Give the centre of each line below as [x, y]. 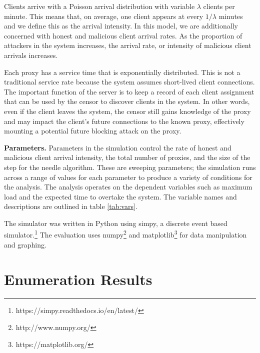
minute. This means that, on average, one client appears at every [104, 16]
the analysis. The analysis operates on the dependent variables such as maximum [128, 187]
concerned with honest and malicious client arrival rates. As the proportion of [123, 35]
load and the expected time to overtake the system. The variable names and [120, 196]
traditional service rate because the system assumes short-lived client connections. [129, 82]
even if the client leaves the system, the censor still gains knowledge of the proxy [127, 111]
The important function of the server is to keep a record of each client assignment [129, 91]
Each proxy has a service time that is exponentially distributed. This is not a [122, 72]
